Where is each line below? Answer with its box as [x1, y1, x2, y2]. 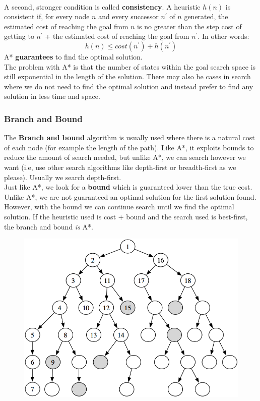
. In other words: [198, 31, 249, 41]
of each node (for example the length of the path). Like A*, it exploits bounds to [4, 142, 254, 152]
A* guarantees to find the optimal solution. [4, 51, 143, 62]
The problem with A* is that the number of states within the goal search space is [4, 61, 256, 72]
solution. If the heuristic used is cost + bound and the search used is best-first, [4, 211, 248, 221]
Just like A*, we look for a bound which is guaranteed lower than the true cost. [4, 182, 252, 192]
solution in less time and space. [4, 91, 100, 101]
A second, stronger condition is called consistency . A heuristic [4, 1, 201, 12]
